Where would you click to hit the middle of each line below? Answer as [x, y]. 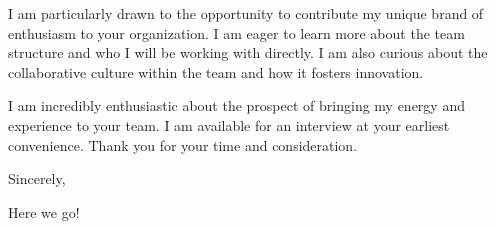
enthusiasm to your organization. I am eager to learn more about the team [236, 32]
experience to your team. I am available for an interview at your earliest [229, 124]
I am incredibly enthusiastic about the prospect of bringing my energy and [236, 105]
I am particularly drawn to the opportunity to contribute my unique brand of [246, 13]
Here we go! [44, 211]
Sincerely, [37, 178]
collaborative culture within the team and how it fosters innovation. [216, 71]
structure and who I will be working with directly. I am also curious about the [248, 52]
